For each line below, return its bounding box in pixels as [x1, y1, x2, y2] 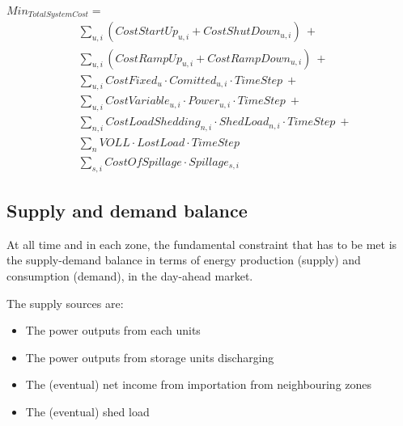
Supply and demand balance [6, 198, 248, 223]
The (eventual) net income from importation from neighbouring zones [25, 376, 372, 393]
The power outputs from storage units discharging [25, 348, 274, 365]
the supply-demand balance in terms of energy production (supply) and [6, 251, 361, 268]
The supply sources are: [6, 294, 124, 311]
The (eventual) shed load [25, 403, 150, 420]
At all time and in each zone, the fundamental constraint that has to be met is [6, 235, 397, 252]
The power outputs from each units [25, 322, 201, 339]
